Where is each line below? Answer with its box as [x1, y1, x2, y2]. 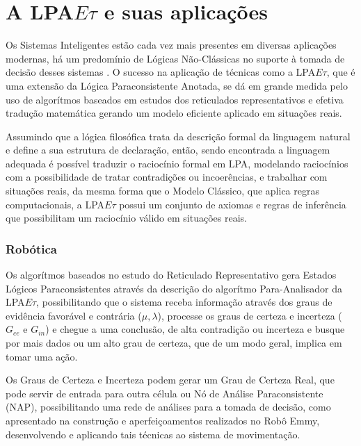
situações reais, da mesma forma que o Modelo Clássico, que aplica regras [6, 183, 319, 198]
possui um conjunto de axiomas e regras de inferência [119, 197, 346, 211]
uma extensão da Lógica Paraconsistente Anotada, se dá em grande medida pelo [6, 78, 348, 92]
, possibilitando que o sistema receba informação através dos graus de [36, 295, 332, 309]
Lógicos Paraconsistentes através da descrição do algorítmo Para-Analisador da [6, 281, 342, 295]
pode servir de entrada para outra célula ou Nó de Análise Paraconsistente [6, 386, 323, 400]
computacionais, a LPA [6, 197, 105, 211]
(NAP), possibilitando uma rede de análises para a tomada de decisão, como [6, 399, 331, 414]
